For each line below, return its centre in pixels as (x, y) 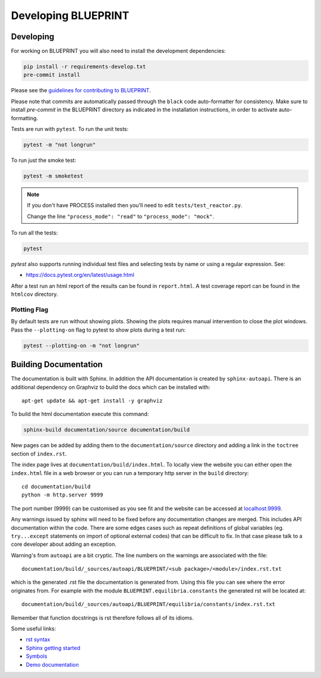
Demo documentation (52, 664)
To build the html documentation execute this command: (80, 414)
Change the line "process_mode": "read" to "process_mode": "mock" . (121, 216)
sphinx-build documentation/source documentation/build (107, 430)
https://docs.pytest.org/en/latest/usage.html (80, 275)
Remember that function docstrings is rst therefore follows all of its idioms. (103, 618)
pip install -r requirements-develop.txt (85, 67)
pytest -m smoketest (53, 176)
